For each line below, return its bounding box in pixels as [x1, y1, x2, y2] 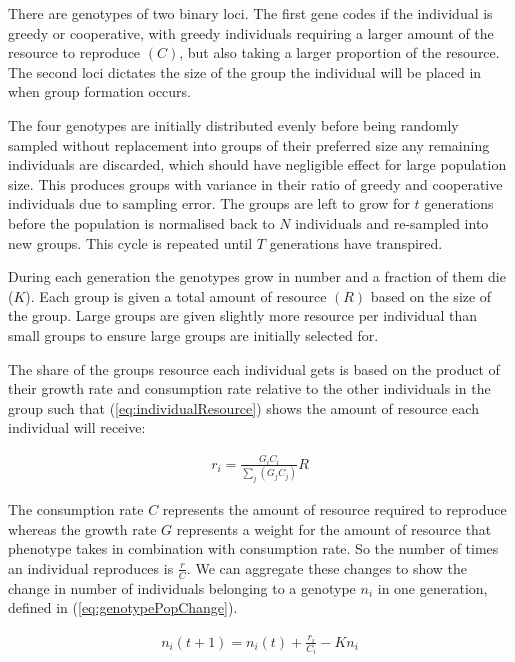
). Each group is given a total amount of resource [25, 285, 327, 306]
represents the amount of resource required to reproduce [162, 499, 507, 520]
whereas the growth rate [8, 518, 157, 539]
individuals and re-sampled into [295, 212, 489, 233]
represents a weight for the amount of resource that [176, 518, 492, 539]
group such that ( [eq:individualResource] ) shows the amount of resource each [8, 397, 479, 418]
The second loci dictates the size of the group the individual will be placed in [8, 61, 482, 82]
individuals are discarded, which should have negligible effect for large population [8, 154, 507, 175]
